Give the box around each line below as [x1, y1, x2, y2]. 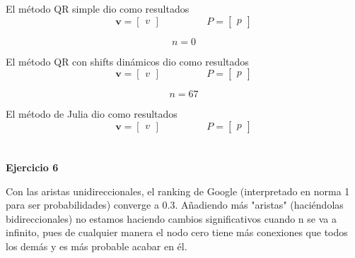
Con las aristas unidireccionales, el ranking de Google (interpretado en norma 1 [6, 183, 350, 198]
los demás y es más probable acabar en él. [6, 238, 187, 253]
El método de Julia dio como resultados [6, 106, 177, 121]
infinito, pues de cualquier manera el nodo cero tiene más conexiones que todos [6, 225, 348, 240]
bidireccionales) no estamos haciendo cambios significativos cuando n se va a [6, 211, 337, 226]
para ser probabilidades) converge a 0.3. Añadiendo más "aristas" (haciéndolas [6, 197, 344, 212]
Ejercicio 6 [6, 159, 59, 174]
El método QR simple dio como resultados [6, 1, 190, 16]
